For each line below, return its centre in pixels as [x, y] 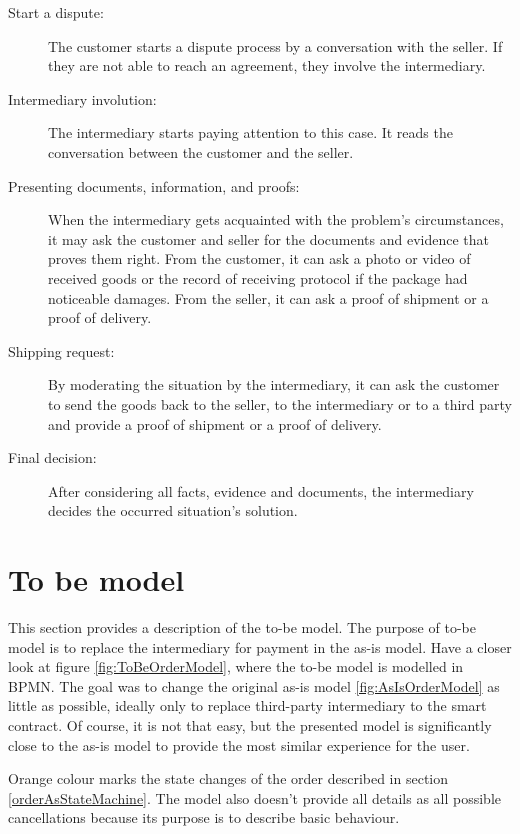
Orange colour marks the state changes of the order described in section [228, 778]
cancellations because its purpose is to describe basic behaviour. [204, 817]
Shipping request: [61, 350]
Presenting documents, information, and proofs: [154, 185]
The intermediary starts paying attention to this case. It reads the [250, 132]
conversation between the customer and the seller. [201, 151]
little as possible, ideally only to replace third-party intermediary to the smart [247, 705]
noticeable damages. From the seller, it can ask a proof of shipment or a [268, 297]
